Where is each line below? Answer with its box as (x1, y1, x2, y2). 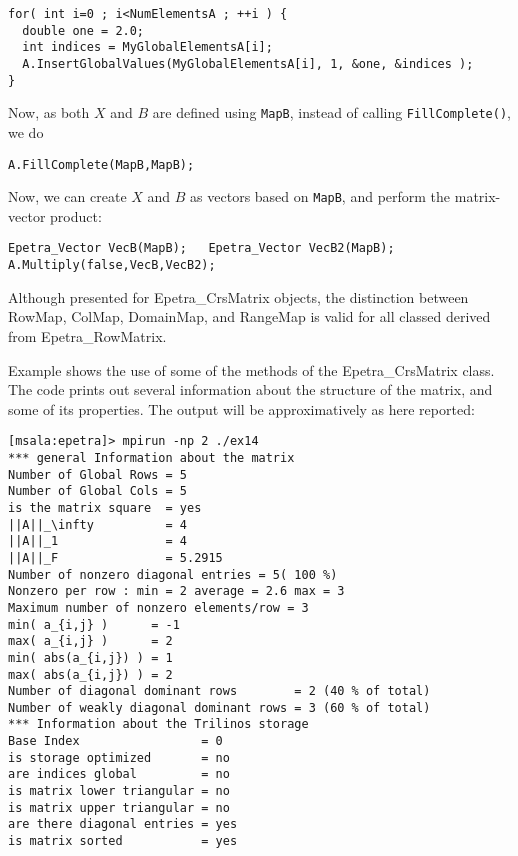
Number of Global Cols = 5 (8, 484, 187, 499)
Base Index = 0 (8, 734, 223, 749)
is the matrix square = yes (8, 500, 202, 515)
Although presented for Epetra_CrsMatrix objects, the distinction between (8, 286, 469, 307)
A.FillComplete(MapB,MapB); (8, 157, 195, 172)
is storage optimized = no (8, 750, 230, 765)
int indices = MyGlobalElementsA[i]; (22, 40, 273, 55)
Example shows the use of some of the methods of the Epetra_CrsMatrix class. (8, 359, 495, 380)
